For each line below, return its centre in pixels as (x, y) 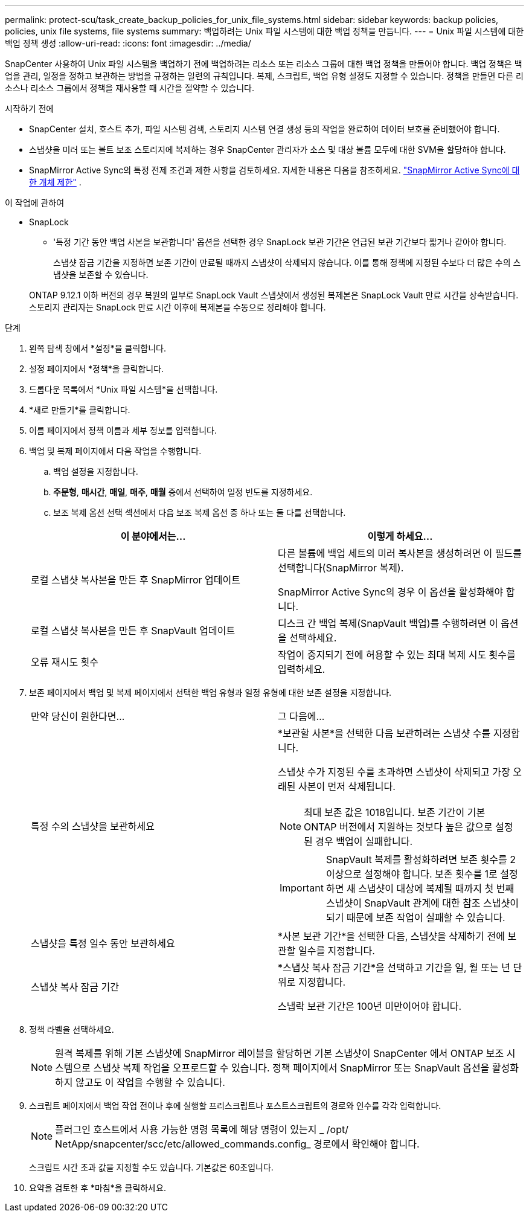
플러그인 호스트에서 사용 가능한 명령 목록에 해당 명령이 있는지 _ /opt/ (202, 1129)
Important (302, 888)
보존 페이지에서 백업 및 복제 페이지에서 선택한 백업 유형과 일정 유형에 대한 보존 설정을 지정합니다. (210, 692)
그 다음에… (301, 716)
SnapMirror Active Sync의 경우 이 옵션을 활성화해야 (391, 592)
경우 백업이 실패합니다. (364, 841)
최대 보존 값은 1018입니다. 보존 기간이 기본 (395, 812)
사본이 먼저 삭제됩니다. (347, 786)
